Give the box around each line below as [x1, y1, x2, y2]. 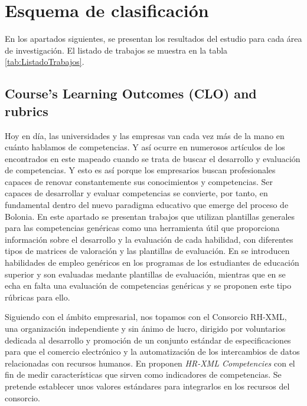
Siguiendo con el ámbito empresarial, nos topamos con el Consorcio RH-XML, [5, 311, 287, 323]
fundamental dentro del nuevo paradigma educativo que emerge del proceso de [5, 199, 289, 211]
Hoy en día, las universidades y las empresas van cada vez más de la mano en [5, 129, 285, 141]
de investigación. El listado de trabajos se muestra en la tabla [5, 44, 228, 56]
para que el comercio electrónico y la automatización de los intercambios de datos [5, 345, 300, 358]
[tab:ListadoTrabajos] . [5, 55, 84, 68]
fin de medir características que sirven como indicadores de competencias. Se [5, 368, 282, 381]
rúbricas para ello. [5, 291, 70, 303]
